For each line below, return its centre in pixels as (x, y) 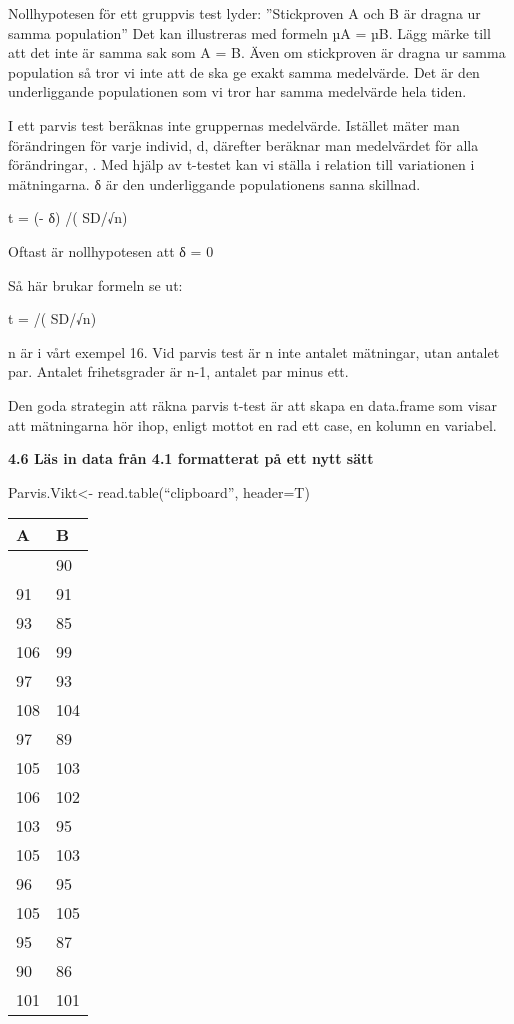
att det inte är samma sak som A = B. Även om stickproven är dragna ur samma (257, 52)
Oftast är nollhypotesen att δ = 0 (111, 250)
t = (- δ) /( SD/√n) (68, 217)
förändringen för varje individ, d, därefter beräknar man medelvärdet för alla (243, 144)
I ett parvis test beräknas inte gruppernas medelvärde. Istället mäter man (234, 124)
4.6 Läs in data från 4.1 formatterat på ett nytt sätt (191, 458)
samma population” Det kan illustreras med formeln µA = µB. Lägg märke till (249, 32)
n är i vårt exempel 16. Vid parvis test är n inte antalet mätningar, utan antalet (254, 351)
